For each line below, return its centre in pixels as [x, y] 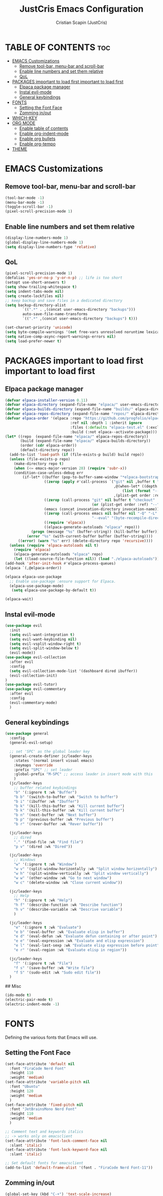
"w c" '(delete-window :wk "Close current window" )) [68, 882]
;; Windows [25, 860]
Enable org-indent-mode [44, 133]
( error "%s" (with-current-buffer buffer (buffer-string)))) [90, 536]
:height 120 [22, 1091]
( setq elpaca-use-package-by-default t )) [54, 590]
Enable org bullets [37, 139]
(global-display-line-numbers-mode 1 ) [44, 242]
